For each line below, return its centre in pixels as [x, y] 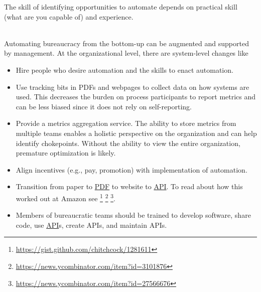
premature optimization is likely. [66, 153]
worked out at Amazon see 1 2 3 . [66, 197]
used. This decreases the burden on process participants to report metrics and [136, 97]
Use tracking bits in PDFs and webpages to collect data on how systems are [133, 87]
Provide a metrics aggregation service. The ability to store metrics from [126, 123]
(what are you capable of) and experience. [69, 16]
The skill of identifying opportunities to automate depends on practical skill [121, 7]
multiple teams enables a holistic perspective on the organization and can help [136, 133]
